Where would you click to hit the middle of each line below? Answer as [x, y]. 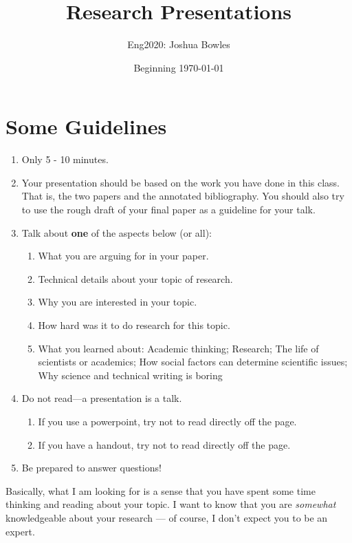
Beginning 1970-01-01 [179, 67]
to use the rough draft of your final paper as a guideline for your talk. [168, 210]
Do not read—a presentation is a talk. [102, 398]
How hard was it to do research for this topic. [134, 325]
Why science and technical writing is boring [130, 375]
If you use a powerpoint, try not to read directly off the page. [167, 421]
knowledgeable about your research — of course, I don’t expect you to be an [167, 517]
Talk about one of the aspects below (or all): [117, 232]
